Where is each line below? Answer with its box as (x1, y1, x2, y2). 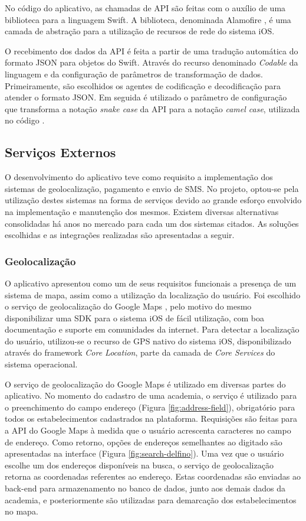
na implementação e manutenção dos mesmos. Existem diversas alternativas (5, 205, 279, 217)
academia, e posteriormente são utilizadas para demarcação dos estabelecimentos (5, 493, 297, 506)
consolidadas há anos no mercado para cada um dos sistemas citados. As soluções (5, 217, 299, 229)
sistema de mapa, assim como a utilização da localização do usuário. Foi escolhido (5, 288, 301, 301)
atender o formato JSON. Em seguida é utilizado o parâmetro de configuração (5, 91, 287, 103)
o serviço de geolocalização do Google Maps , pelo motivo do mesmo (5, 300, 252, 312)
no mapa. (5, 505, 38, 517)
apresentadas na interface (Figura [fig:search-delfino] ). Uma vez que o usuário (5, 447, 284, 460)
